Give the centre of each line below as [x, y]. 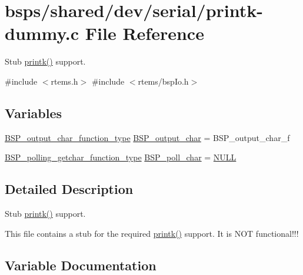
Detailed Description [69, 189]
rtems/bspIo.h [163, 81]
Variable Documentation [81, 265]
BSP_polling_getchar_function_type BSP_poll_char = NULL [121, 157]
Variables [34, 113]
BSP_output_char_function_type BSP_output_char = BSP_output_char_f [147, 137]
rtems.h [64, 81]
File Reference [144, 33]
